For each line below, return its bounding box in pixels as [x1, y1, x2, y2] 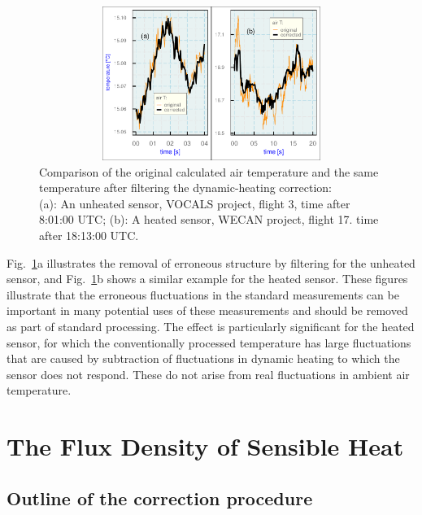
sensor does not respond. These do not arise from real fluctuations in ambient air [7, 365, 410, 382]
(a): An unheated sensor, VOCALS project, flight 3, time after [39, 194, 350, 212]
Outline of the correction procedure [7, 485, 313, 510]
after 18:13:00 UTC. [39, 226, 139, 243]
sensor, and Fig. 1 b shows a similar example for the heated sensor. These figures [7, 270, 408, 287]
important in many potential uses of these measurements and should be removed [7, 302, 408, 319]
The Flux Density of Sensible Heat [7, 430, 404, 463]
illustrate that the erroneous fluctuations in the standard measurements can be [7, 286, 399, 303]
